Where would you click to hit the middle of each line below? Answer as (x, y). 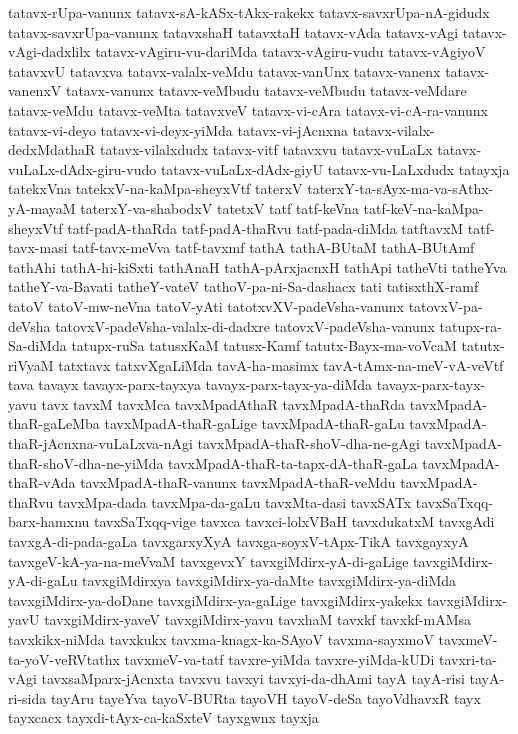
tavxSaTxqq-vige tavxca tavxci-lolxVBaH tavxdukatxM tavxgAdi (294, 521)
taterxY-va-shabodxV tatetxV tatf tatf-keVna (219, 207)
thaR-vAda (42, 482)
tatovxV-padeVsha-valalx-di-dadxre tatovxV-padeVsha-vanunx (245, 325)
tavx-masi (38, 247)
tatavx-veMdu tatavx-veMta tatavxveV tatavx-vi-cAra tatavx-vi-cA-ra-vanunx (248, 109)
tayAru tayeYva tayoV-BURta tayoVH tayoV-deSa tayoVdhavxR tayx (265, 697)
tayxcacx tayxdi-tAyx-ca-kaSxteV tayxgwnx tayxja (163, 717)
